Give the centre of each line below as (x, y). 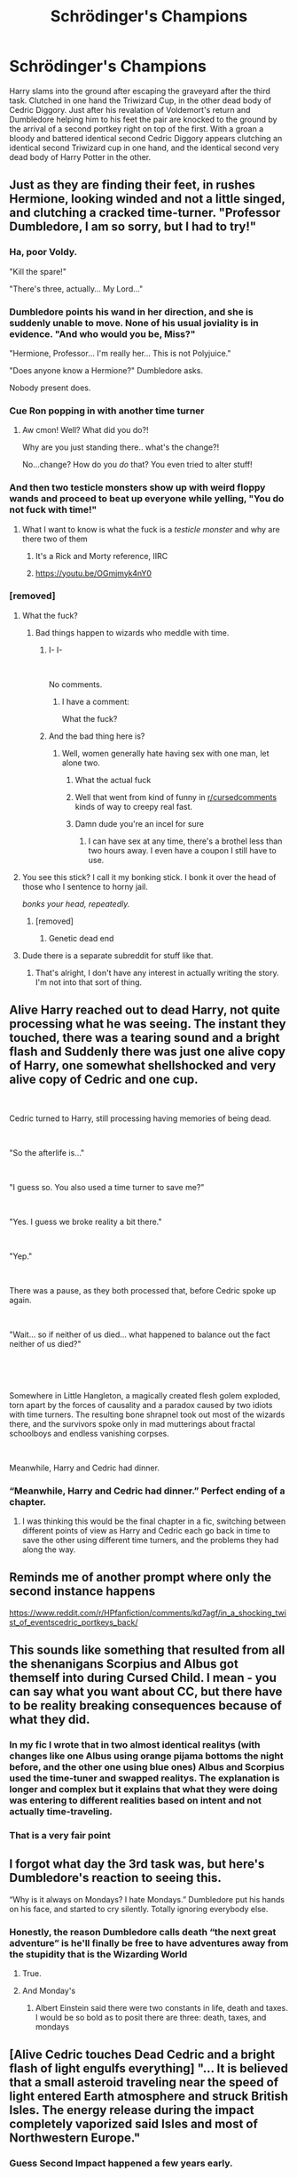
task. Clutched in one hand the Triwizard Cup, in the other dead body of (141, 100)
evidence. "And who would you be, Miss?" (102, 333)
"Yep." (21, 1256)
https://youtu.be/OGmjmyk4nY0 (94, 573)
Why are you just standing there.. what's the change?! (121, 447)
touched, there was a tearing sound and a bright (145, 1038)
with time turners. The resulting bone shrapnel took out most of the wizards (147, 1414)
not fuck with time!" (53, 510)
